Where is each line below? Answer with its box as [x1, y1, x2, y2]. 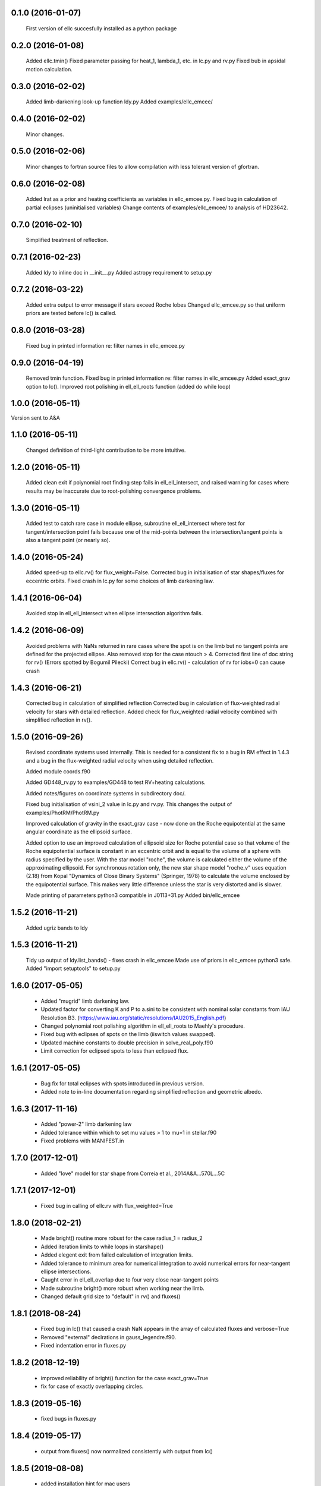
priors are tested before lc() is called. [26, 310, 117, 317]
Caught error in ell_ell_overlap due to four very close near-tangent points [40, 1276, 219, 1283]
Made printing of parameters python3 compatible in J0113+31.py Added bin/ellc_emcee [26, 892, 240, 899]
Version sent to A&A [11, 414, 61, 421]
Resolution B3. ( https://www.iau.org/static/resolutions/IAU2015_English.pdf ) [40, 1014, 226, 1021]
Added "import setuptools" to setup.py [26, 965, 121, 972]
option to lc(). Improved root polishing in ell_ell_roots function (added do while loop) [26, 383, 231, 390]
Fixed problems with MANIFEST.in [40, 1137, 124, 1144]
